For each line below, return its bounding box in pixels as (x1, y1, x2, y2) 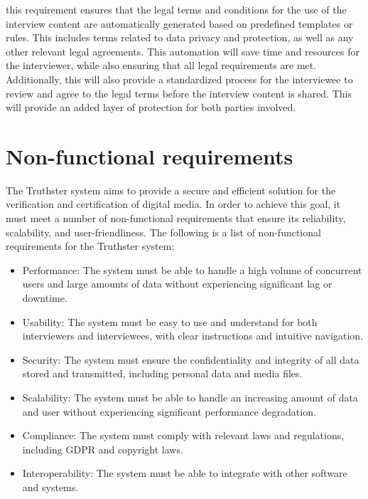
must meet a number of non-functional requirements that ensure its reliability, (6, 211, 346, 226)
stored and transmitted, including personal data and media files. (22, 366, 303, 381)
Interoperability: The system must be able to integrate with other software (22, 466, 347, 480)
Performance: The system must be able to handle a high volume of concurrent (22, 262, 362, 277)
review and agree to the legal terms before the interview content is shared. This (6, 85, 352, 100)
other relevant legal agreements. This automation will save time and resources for (6, 43, 359, 58)
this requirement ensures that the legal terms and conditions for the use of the (6, 2, 347, 16)
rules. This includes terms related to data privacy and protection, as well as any (6, 30, 354, 45)
